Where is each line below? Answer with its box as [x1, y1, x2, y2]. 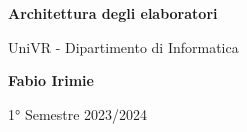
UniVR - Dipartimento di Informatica [8, 36, 239, 57]
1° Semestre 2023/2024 [8, 103, 148, 124]
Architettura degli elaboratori [8, 3, 218, 23]
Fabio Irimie [8, 70, 94, 91]
